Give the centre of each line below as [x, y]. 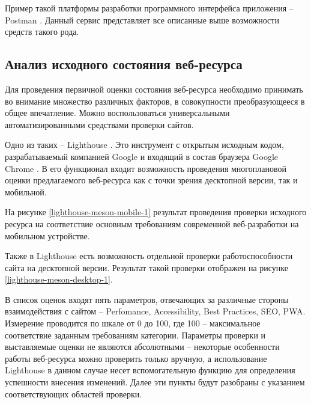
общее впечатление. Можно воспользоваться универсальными [117, 113]
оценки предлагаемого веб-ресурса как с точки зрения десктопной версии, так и [151, 180]
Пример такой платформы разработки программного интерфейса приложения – [149, 8]
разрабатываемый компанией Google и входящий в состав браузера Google [142, 156]
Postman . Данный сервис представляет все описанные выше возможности [142, 20]
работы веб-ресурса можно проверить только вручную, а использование [136, 358]
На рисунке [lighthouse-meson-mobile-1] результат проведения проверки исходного [156, 212]
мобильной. [26, 191]
